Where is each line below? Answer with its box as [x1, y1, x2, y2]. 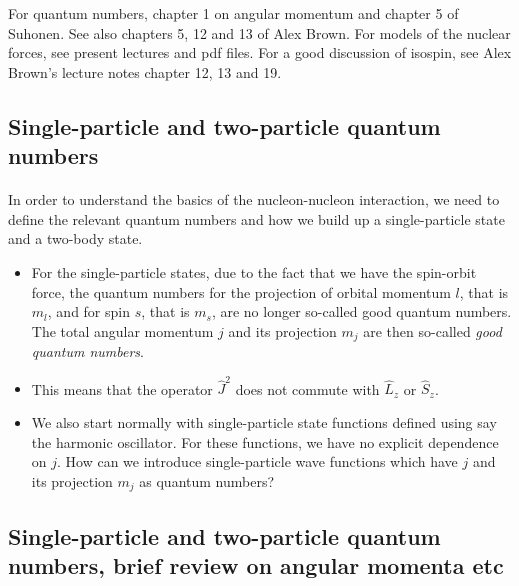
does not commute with [235, 378, 380, 399]
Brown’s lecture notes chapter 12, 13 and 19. [8, 61, 282, 82]
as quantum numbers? [139, 470, 275, 491]
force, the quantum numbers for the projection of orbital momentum [31, 281, 451, 302]
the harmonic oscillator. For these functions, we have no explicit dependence [31, 431, 499, 452]
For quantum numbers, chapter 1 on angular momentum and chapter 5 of [8, 3, 459, 23]
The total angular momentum [31, 320, 214, 341]
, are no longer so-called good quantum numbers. [211, 301, 512, 322]
